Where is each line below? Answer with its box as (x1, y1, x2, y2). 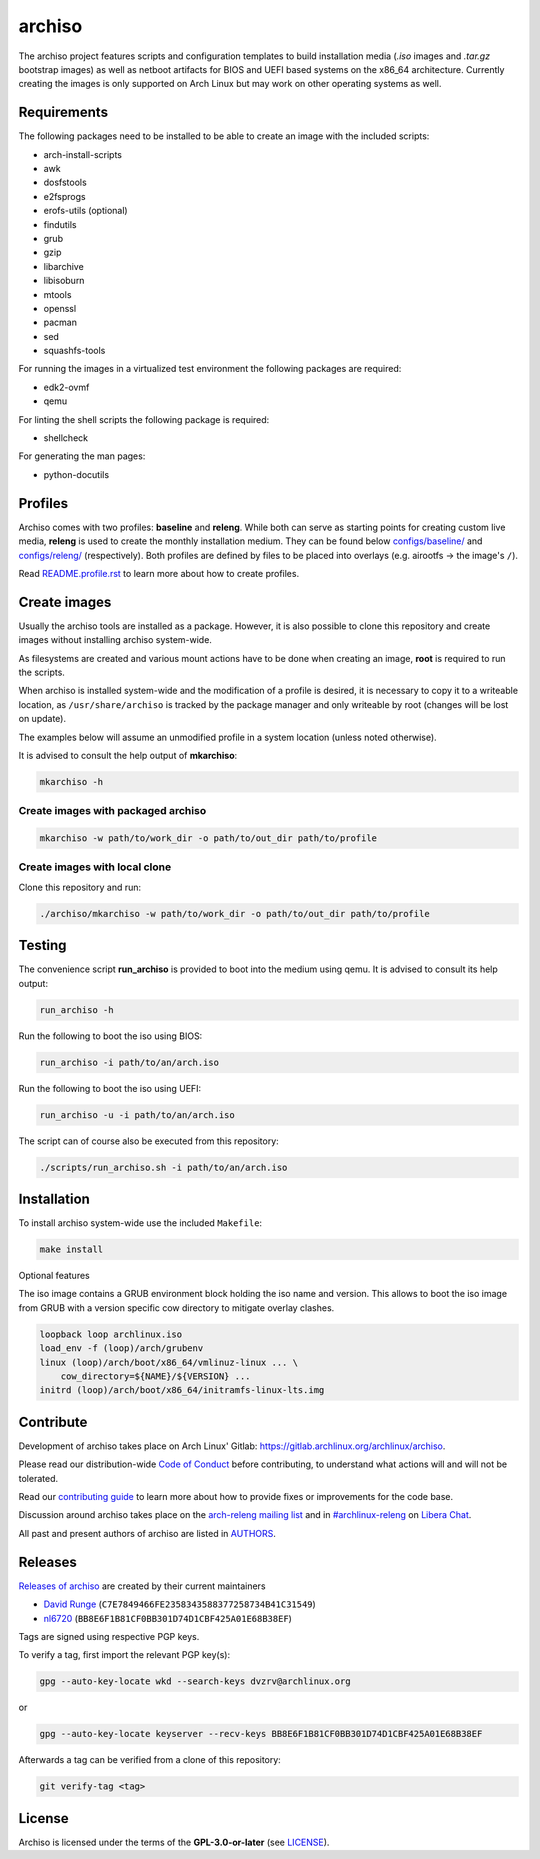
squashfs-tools (43, 345, 106, 357)
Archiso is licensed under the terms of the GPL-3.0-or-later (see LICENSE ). (18, 1836, 330, 1848)
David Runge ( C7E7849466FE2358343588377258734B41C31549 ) (43, 1598, 317, 1610)
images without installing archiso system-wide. (18, 634, 212, 646)
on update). (18, 713, 67, 725)
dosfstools (43, 176, 87, 189)
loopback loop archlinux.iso (39, 1328, 183, 1340)
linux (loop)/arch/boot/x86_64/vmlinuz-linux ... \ (39, 1356, 299, 1368)
